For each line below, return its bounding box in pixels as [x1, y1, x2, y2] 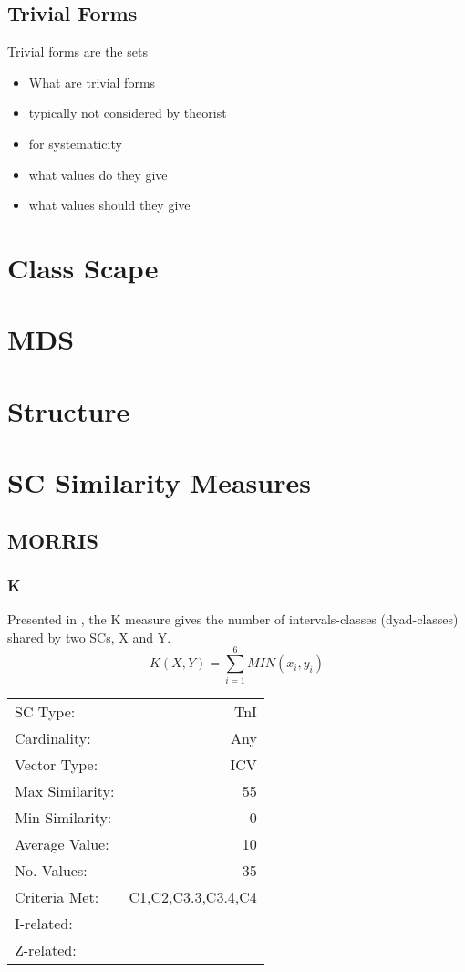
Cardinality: [15, 726, 91, 748]
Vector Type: [15, 753, 98, 775]
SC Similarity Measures [7, 464, 311, 501]
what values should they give [28, 195, 191, 214]
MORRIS [7, 526, 98, 554]
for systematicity [28, 133, 122, 152]
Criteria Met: [15, 885, 99, 907]
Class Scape [7, 248, 159, 286]
